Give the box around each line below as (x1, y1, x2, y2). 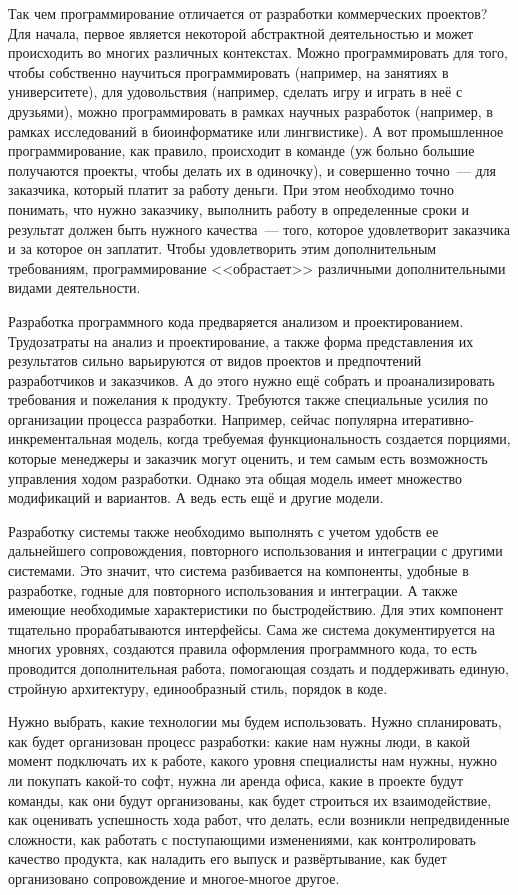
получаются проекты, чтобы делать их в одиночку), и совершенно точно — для (8, 159, 496, 180)
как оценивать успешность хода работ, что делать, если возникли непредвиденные (8, 809, 510, 830)
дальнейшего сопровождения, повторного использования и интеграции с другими (8, 540, 503, 561)
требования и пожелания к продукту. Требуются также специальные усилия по (8, 389, 488, 410)
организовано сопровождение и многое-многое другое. (8, 867, 340, 888)
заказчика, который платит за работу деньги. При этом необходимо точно (8, 179, 455, 200)
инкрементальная (8, 428, 112, 449)
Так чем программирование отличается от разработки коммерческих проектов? (8, 3, 488, 23)
